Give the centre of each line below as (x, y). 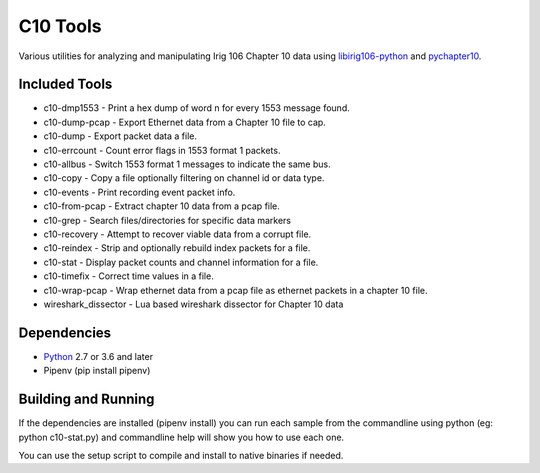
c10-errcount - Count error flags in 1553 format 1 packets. (162, 150)
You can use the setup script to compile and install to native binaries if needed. (181, 455)
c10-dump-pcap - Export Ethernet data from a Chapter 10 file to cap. (185, 122)
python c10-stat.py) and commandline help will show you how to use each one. (181, 437)
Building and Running (86, 399)
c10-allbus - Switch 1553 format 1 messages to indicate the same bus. (187, 164)
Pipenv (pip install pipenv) (97, 371)
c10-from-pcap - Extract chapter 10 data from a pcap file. (161, 206)
